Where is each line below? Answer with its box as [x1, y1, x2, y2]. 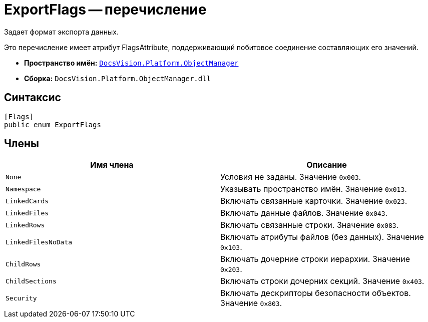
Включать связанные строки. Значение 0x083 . [220, 220, 399, 230]
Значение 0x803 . [220, 298, 282, 308]
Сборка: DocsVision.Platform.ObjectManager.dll [24, 74, 211, 83]
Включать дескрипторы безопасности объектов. [220, 288, 411, 298]
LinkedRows [6, 221, 45, 229]
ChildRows [6, 260, 41, 268]
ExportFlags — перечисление [4, 1, 207, 18]
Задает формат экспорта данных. [4, 27, 119, 36]
